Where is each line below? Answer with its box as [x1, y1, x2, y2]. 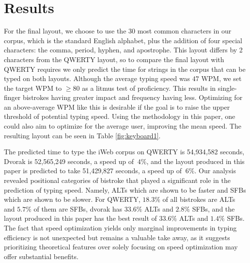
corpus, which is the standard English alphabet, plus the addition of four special [4, 35, 243, 45]
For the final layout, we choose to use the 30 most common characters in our [4, 26, 232, 36]
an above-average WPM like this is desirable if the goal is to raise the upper [4, 101, 230, 112]
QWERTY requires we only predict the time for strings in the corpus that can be [4, 64, 246, 74]
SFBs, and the [192, 203, 235, 214]
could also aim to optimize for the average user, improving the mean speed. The [4, 121, 241, 131]
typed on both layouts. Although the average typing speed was [4, 73, 190, 83]
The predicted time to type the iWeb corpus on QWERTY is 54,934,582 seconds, [4, 147, 245, 157]
